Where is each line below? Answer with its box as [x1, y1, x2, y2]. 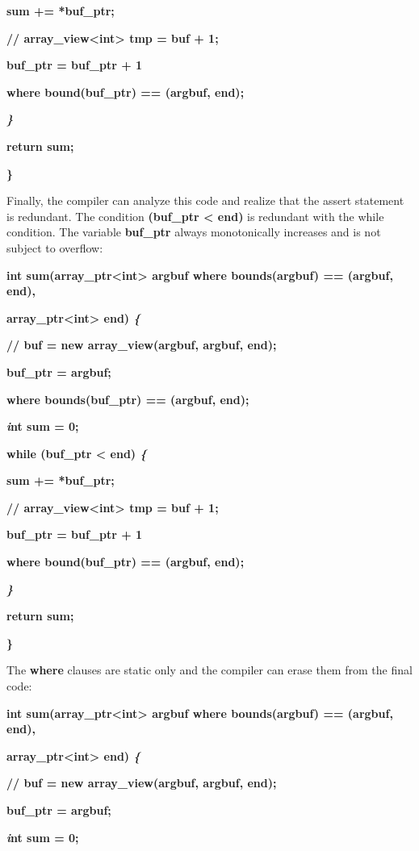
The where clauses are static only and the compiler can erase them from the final [6, 661, 413, 678]
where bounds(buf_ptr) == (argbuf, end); [6, 390, 249, 407]
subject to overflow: [6, 239, 103, 256]
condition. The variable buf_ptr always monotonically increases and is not [6, 223, 381, 240]
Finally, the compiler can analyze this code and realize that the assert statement [6, 192, 404, 209]
